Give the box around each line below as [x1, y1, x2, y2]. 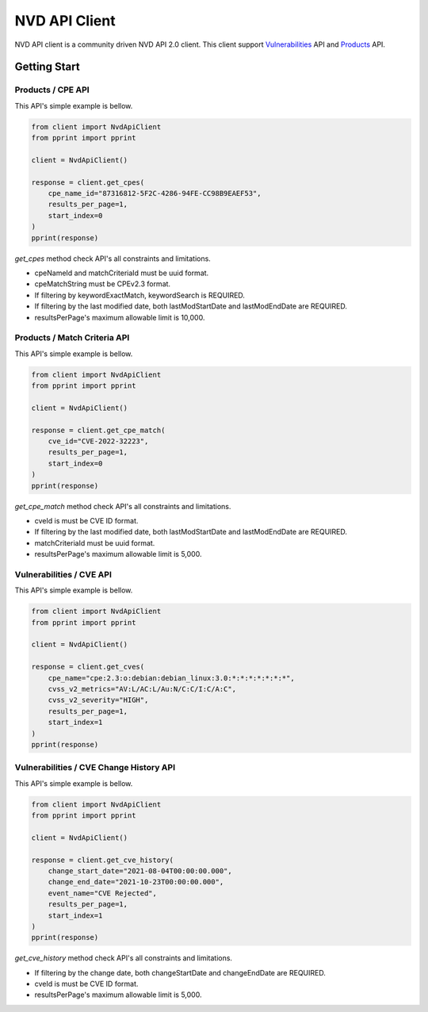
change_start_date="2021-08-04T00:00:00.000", [48, 866, 233, 876]
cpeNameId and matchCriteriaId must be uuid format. [34, 268, 209, 278]
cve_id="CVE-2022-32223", [48, 437, 149, 446]
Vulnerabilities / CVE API [14, 569, 113, 580]
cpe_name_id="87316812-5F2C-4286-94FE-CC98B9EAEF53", [48, 189, 262, 198]
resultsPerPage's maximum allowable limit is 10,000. [34, 312, 205, 322]
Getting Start [14, 60, 80, 74]
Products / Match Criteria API [14, 332, 130, 343]
